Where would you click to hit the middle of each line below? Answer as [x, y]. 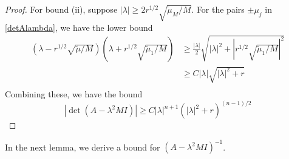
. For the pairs [218, 9]
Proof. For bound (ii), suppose [61, 9]
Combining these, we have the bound [74, 94]
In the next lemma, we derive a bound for [83, 147]
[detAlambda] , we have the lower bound [79, 27]
